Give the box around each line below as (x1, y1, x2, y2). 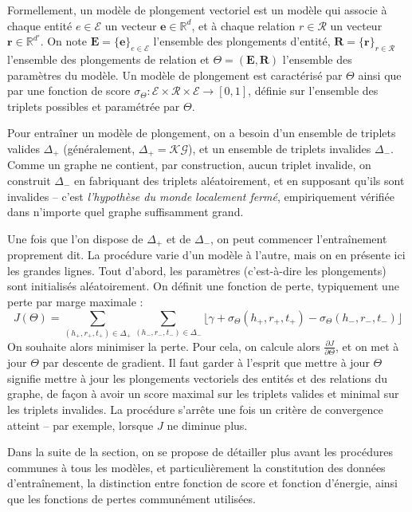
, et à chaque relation (191, 17, 296, 33)
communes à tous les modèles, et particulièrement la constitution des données (7, 459, 386, 475)
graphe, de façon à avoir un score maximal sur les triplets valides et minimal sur (7, 385, 399, 402)
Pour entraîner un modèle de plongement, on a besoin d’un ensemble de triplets (7, 124, 396, 141)
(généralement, (63, 140, 135, 156)
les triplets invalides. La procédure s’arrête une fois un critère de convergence (7, 401, 383, 418)
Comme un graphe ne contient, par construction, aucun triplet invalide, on (7, 156, 371, 173)
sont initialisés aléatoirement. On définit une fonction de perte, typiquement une (7, 278, 399, 294)
